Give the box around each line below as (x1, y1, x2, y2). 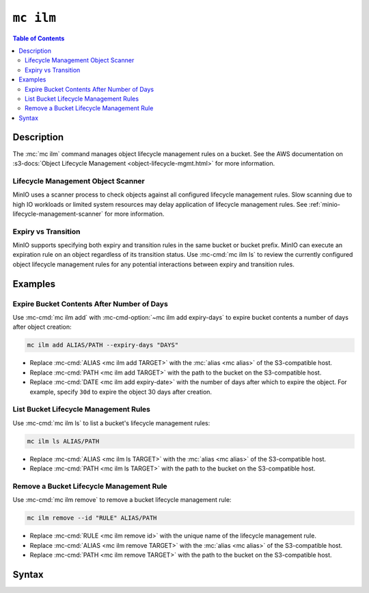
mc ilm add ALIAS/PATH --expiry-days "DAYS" (27, 341, 179, 349)
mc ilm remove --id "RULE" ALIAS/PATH (27, 514, 157, 522)
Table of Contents (12, 34, 65, 42)
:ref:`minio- (308, 200, 341, 208)
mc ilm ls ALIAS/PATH (27, 437, 100, 445)
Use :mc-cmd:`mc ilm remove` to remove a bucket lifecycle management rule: (12, 496, 232, 504)
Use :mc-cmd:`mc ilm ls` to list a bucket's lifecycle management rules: (12, 418, 210, 427)
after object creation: (12, 323, 72, 331)
